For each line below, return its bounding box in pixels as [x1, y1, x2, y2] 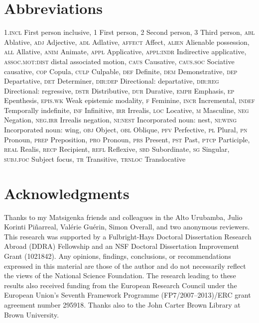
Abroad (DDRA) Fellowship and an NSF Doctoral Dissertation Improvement [4, 241, 239, 251]
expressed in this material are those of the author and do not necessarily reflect [4, 260, 246, 271]
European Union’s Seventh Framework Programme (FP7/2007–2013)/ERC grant [4, 290, 251, 300]
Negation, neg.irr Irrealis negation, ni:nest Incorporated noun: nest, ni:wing [4, 114, 237, 125]
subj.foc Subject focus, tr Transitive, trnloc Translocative [4, 153, 186, 164]
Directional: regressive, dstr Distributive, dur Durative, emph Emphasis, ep [4, 85, 235, 96]
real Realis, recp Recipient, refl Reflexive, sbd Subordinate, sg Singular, [4, 144, 230, 154]
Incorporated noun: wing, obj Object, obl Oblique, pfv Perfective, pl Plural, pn [4, 124, 248, 135]
